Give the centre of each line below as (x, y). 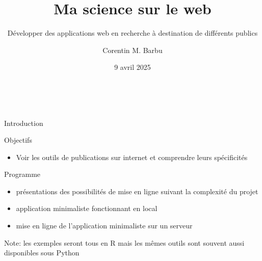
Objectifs (18, 140)
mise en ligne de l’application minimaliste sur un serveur (104, 226)
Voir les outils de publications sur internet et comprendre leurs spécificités (132, 157)
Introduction (24, 123)
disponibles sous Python (42, 253)
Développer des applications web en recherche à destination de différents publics (133, 33)
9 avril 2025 (133, 67)
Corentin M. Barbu (133, 50)
